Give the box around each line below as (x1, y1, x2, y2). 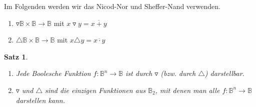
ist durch (125, 68, 152, 78)
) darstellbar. (204, 68, 244, 78)
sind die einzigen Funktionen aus (44, 84, 145, 95)
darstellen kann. (15, 94, 65, 105)
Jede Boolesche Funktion (15, 68, 91, 78)
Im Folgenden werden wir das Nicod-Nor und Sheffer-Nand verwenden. (4, 1, 220, 11)
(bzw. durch (160, 68, 196, 78)
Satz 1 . (4, 51, 28, 61)
